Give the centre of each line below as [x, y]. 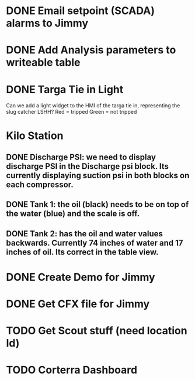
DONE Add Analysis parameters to [91, 50]
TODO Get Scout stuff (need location [97, 331]
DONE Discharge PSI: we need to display [81, 157]
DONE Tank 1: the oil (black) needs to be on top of [97, 204]
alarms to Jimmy [47, 23]
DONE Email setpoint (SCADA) [80, 11]
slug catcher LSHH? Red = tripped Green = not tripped [72, 112]
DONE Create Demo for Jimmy [81, 277]
